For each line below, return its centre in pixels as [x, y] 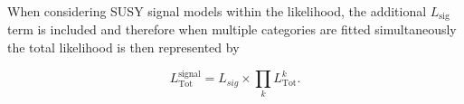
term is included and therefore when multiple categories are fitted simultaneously [232, 29]
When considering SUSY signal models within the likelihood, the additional [217, 11]
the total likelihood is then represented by [123, 47]
